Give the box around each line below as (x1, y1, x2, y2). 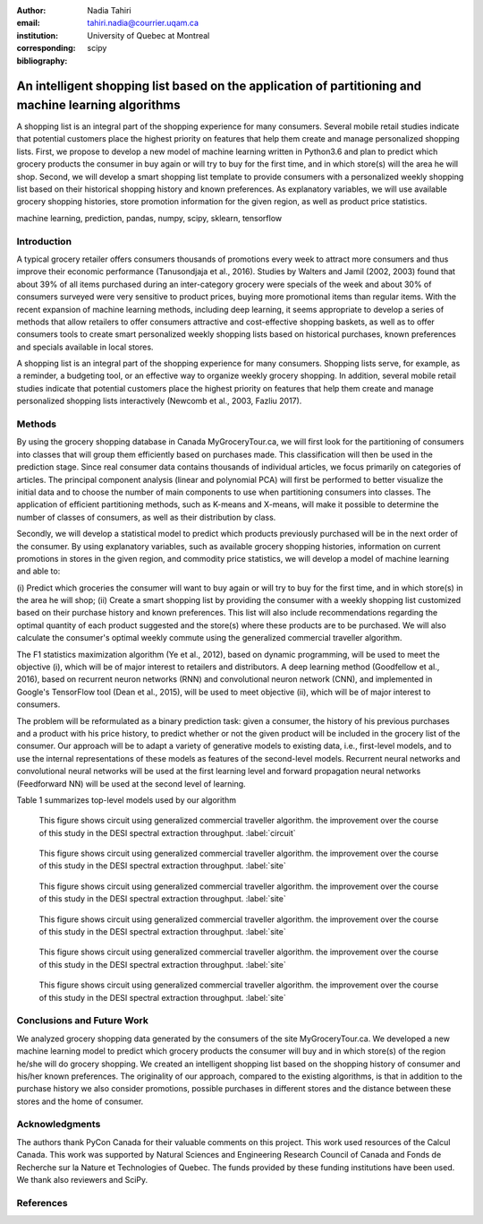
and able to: (16, 565, 61, 577)
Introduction (16, 235, 72, 247)
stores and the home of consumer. (16, 1096, 144, 1107)
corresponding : (16, 43, 76, 54)
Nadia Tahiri (87, 5, 131, 15)
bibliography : (16, 55, 68, 66)
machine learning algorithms (16, 97, 181, 112)
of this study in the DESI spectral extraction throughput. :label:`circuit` (38, 827, 296, 838)
